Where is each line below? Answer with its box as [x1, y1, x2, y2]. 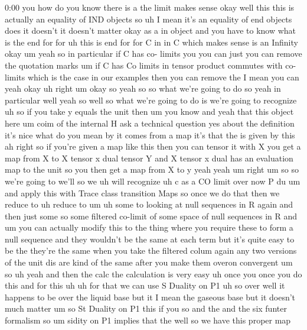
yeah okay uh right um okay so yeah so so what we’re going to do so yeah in [5, 82, 281, 95]
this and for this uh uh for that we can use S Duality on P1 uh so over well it [5, 279, 285, 292]
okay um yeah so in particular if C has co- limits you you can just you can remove [5, 47, 302, 60]
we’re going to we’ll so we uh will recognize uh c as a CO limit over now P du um [5, 174, 301, 187]
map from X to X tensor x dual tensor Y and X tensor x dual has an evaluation [5, 151, 293, 164]
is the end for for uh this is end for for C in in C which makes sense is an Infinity [5, 35, 298, 48]
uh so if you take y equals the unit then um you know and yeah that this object [5, 105, 294, 118]
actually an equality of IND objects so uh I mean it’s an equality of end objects [5, 12, 292, 25]
